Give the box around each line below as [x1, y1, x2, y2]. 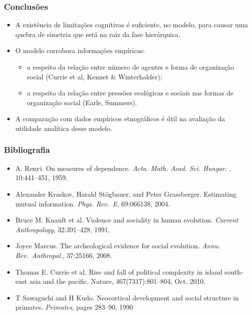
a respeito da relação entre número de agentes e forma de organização [27, 62, 234, 72]
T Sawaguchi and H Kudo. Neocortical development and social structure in [15, 292, 239, 302]
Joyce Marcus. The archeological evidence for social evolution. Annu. [15, 241, 220, 251]
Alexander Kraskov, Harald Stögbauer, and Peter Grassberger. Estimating [15, 188, 236, 199]
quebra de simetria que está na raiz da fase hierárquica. [15, 29, 181, 39]
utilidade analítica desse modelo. [15, 123, 112, 133]
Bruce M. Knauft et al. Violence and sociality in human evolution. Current [15, 215, 238, 225]
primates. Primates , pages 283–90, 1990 [15, 302, 133, 312]
